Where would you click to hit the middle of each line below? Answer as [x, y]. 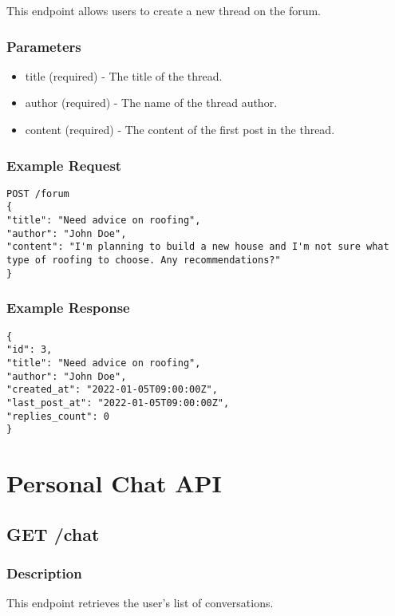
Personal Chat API [114, 483]
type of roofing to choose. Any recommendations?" [144, 261]
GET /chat [53, 533]
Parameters [44, 46]
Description [44, 573]
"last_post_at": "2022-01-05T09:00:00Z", [118, 403]
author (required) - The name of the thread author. [151, 103]
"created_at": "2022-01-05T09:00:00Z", [112, 390]
